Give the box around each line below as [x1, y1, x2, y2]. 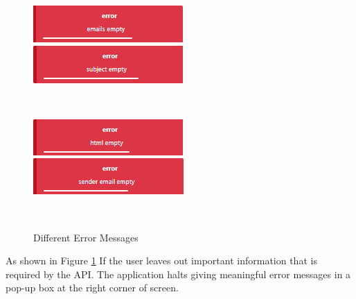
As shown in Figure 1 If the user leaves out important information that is [6, 253, 317, 268]
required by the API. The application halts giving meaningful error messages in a [6, 266, 351, 281]
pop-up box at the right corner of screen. [6, 280, 179, 295]
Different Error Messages [33, 230, 139, 244]
